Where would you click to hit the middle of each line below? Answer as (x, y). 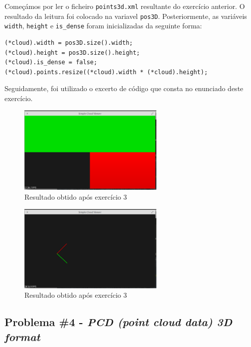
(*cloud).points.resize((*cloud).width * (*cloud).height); (106, 72)
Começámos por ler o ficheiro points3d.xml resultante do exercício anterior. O (125, 6)
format (22, 336)
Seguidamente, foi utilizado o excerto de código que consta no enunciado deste (124, 88)
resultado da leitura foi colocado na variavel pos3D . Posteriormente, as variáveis (126, 16)
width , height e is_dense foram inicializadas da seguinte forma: (103, 26)
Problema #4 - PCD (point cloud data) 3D (119, 322)
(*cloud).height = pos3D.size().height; (72, 53)
